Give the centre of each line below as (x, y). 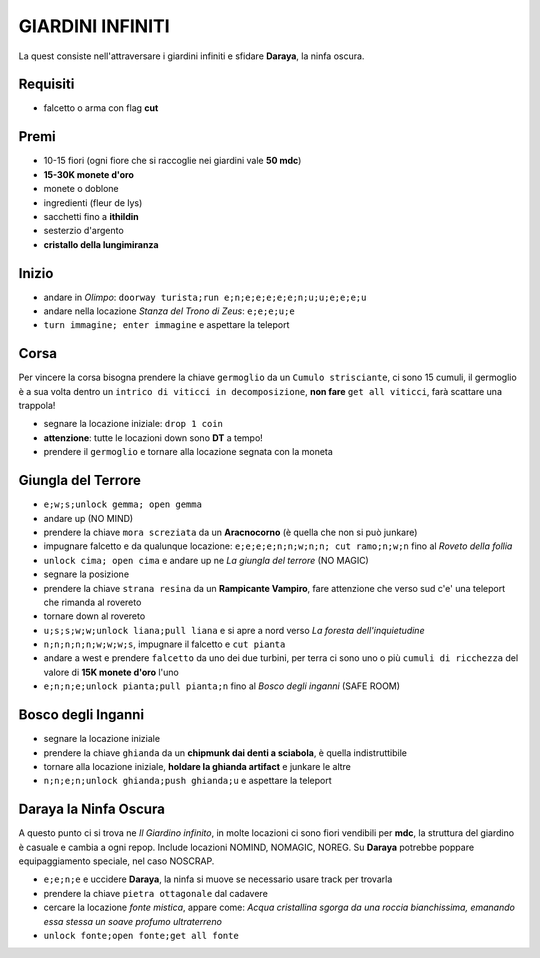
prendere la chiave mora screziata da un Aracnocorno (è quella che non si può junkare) (230, 532)
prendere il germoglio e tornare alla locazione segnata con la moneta (188, 452)
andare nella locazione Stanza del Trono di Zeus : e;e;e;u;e (169, 311)
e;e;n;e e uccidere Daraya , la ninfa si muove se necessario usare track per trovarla (218, 879)
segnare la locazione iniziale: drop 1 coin (133, 424)
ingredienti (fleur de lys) (93, 202)
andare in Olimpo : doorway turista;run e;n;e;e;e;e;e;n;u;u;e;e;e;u (205, 297)
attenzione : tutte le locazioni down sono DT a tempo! (153, 437)
